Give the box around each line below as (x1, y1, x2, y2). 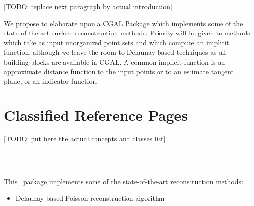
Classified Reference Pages (4, 104, 188, 125)
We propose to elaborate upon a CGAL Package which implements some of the (4, 18, 243, 28)
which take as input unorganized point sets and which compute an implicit (4, 37, 229, 47)
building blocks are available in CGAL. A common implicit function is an (4, 56, 225, 67)
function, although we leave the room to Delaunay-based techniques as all (4, 47, 226, 57)
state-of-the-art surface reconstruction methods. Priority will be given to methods (4, 28, 250, 38)
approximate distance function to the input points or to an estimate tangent (4, 66, 234, 76)
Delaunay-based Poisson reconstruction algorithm (15, 193, 165, 203)
